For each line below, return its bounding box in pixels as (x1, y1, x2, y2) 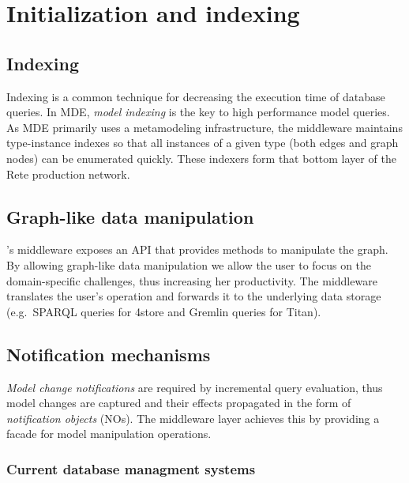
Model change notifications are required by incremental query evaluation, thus (6, 379, 383, 395)
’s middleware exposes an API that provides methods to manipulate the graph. (6, 241, 388, 258)
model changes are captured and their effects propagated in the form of (6, 394, 351, 411)
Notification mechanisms (6, 341, 211, 366)
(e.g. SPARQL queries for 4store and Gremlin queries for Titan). (6, 303, 321, 319)
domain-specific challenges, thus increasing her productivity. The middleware (6, 272, 377, 289)
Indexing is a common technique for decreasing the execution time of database (6, 88, 385, 104)
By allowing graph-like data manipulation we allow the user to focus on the (6, 256, 372, 273)
